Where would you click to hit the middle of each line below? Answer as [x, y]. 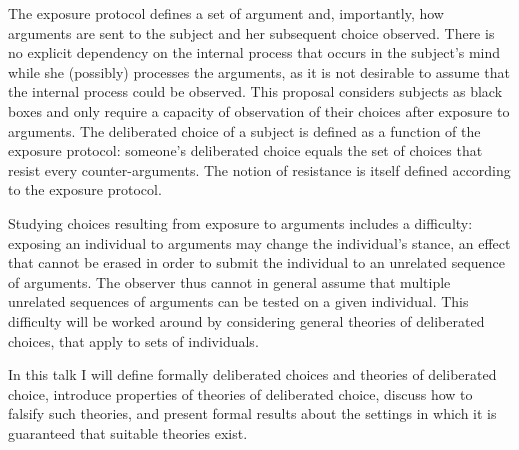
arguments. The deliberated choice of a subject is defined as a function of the [244, 130]
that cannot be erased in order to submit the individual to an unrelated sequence [257, 262]
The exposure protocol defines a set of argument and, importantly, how [226, 13]
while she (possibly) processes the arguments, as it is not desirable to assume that [259, 71]
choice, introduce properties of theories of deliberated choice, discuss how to [240, 393]
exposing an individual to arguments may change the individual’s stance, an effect [259, 242]
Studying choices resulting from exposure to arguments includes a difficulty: [240, 222]
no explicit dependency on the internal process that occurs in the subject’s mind [254, 52]
